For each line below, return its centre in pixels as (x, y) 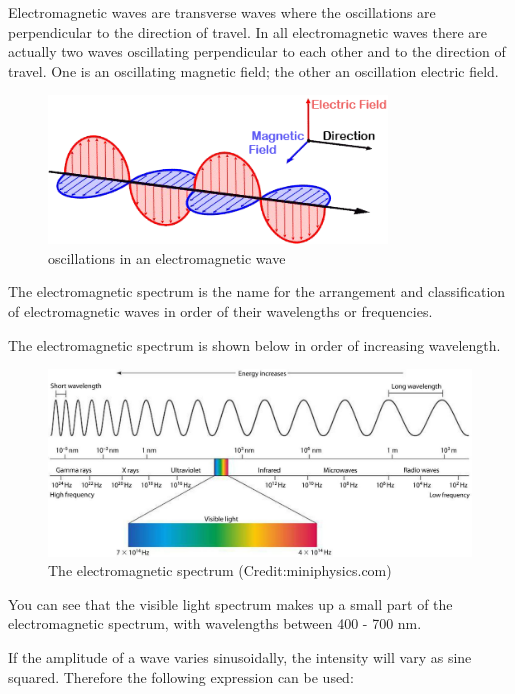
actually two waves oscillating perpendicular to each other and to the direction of (257, 51)
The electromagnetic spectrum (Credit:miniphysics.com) (220, 570)
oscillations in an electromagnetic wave (167, 257)
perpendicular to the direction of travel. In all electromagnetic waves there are (248, 31)
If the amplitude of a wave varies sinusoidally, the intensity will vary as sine (240, 657)
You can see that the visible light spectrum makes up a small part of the (230, 603)
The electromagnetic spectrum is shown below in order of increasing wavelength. (254, 344)
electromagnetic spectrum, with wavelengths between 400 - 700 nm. (215, 623)
